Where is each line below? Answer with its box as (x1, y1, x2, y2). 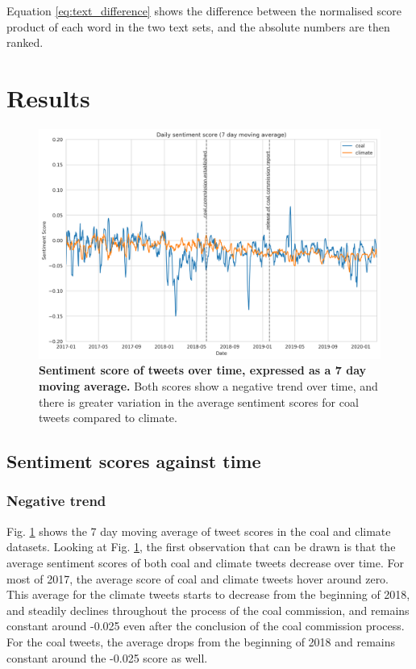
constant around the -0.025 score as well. (6, 649, 208, 666)
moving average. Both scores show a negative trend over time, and (39, 377, 378, 394)
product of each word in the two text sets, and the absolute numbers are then (6, 18, 390, 35)
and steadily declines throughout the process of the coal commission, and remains (6, 601, 410, 618)
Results (6, 81, 90, 114)
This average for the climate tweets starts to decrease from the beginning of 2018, (6, 586, 410, 603)
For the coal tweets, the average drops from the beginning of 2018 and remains (6, 633, 396, 650)
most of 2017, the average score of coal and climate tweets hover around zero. (6, 570, 389, 587)
